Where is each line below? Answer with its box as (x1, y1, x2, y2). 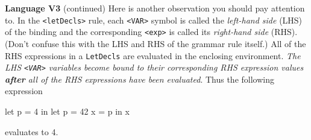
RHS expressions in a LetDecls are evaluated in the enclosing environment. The (5, 49, 301, 62)
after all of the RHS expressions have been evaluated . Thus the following (5, 72, 274, 85)
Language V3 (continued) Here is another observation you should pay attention (5, 2, 305, 14)
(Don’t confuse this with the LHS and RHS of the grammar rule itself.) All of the (5, 37, 306, 49)
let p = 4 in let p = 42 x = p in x (5, 105, 130, 117)
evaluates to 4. (5, 125, 58, 138)
